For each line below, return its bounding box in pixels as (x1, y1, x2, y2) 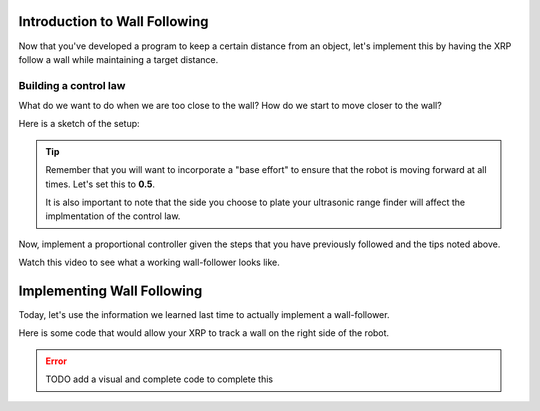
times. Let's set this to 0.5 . (45, 178, 155, 190)
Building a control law (18, 78, 126, 92)
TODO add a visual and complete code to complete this (45, 373, 274, 385)
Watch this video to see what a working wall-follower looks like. (18, 256, 280, 269)
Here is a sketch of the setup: (18, 118, 140, 130)
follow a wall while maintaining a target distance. (18, 53, 219, 65)
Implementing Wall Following (18, 282, 203, 299)
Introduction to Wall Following (18, 13, 209, 30)
